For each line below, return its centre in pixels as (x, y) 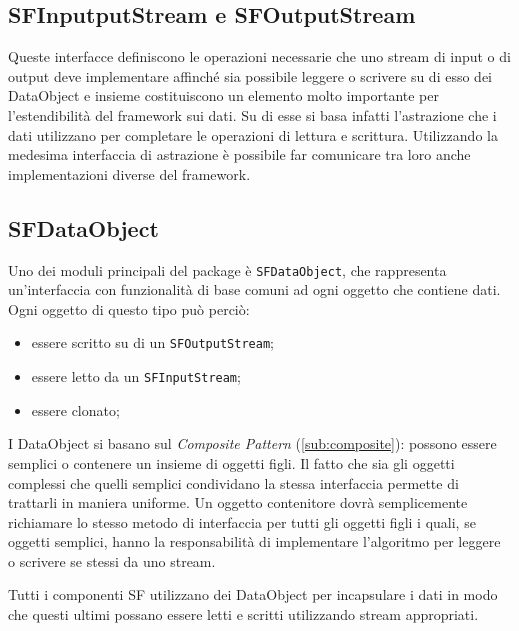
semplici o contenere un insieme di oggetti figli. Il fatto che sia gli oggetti (231, 462)
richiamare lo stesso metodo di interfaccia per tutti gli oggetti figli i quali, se (242, 521)
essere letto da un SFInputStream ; (136, 376)
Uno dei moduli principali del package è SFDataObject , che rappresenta (227, 269)
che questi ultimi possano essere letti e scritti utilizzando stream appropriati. (243, 614)
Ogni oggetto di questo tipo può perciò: (129, 308)
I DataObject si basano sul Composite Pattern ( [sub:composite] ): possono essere (252, 443)
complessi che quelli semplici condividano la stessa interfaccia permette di (233, 482)
